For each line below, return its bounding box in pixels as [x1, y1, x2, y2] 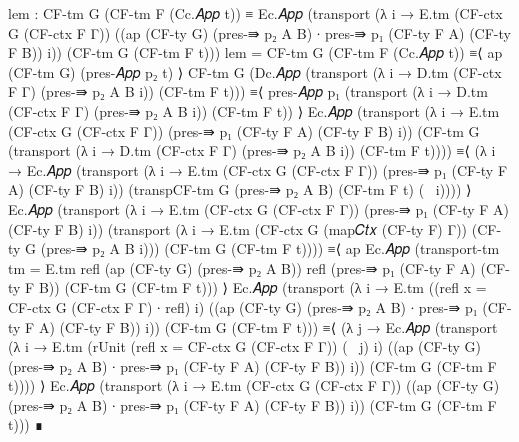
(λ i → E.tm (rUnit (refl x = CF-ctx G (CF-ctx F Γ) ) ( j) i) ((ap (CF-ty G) [8, 336, 481, 357]
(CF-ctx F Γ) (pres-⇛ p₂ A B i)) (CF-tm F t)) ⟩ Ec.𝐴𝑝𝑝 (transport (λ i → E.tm [8, 100, 500, 121]
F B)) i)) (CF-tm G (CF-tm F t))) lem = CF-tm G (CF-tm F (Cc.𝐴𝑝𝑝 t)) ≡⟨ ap [8, 42, 503, 63]
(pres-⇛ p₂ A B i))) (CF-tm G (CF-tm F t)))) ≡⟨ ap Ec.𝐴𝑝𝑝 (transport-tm [40, 238, 500, 259]
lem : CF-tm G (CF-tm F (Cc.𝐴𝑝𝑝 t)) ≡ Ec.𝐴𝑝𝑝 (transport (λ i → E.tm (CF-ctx [8, 3, 503, 23]
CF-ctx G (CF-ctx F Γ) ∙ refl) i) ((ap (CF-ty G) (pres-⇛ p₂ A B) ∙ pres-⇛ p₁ [8, 296, 478, 317]
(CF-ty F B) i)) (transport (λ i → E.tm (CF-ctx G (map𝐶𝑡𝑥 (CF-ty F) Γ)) [8, 218, 468, 239]
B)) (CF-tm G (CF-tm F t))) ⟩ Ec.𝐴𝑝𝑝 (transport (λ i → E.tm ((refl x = [38, 277, 487, 298]
